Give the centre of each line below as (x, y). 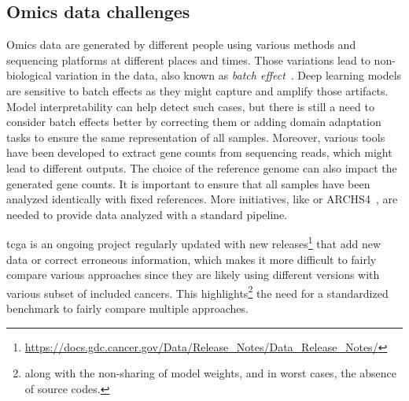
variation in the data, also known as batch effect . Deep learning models (228, 75)
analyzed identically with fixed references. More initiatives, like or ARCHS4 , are (202, 199)
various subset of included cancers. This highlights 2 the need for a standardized (197, 291)
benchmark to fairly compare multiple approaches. (127, 308)
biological (29, 75)
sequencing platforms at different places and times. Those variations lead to (188, 59)
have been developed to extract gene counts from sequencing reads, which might (199, 152)
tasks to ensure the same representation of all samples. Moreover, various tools (196, 137)
